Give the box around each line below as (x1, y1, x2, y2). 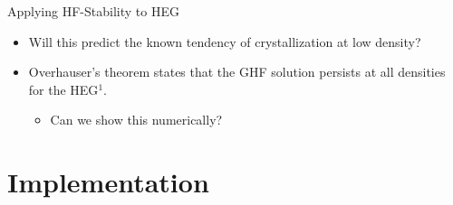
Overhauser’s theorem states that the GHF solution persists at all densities (28, 62, 446, 81)
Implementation (7, 163, 209, 200)
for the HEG (28, 79, 99, 98)
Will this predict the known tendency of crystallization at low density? (28, 32, 421, 51)
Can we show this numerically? (50, 110, 223, 129)
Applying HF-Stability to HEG (7, 2, 179, 20)
